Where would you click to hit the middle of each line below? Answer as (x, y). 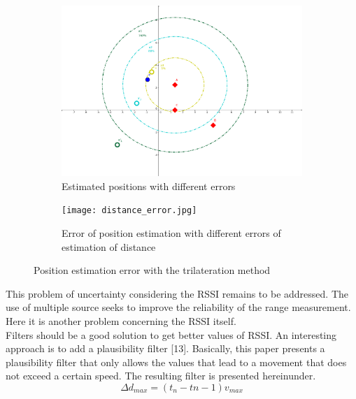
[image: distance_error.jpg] (129, 211)
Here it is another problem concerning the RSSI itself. (121, 321)
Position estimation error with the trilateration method (152, 270)
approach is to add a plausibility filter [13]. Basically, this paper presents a (165, 348)
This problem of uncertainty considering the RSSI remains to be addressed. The (177, 293)
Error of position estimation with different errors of (171, 233)
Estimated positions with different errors (149, 186)
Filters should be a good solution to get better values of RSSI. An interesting (171, 334)
